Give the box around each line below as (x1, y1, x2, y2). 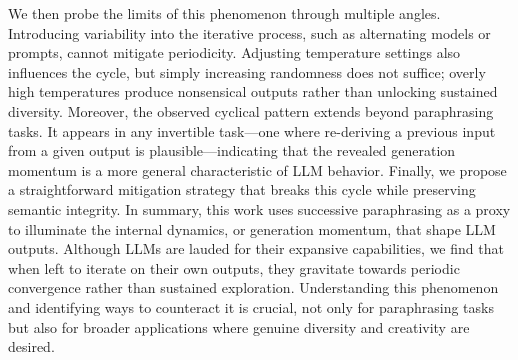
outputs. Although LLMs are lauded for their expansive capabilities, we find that (8, 238, 504, 259)
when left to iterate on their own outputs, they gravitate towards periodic (8, 257, 460, 278)
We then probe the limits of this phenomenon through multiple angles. (8, 3, 441, 23)
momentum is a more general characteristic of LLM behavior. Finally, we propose (8, 159, 507, 180)
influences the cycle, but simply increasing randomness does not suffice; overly (8, 61, 486, 82)
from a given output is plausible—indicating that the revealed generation (8, 140, 456, 161)
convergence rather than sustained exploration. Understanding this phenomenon (8, 277, 499, 298)
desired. (8, 336, 55, 357)
